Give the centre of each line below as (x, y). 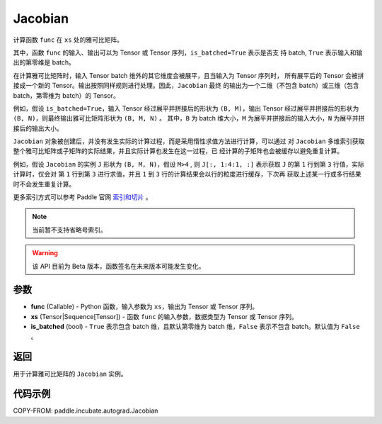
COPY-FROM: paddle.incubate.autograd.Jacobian (86, 411)
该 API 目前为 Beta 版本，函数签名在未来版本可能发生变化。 (118, 266)
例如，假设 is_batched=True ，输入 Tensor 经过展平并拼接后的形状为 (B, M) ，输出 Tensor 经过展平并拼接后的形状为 (186, 108)
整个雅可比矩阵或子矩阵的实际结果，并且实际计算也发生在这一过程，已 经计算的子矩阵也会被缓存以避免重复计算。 (178, 151)
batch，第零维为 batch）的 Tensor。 (66, 95)
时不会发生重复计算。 (44, 184)
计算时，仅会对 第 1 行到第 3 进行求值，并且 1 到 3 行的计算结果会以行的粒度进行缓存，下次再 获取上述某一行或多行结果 (187, 174)
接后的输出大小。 (38, 128)
